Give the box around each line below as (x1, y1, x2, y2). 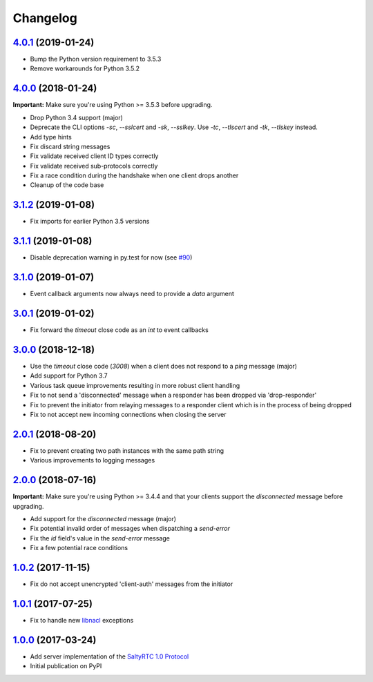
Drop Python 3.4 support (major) (30, 113, 124, 121)
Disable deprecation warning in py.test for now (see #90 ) (30, 253, 193, 262)
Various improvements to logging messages (30, 456, 155, 465)
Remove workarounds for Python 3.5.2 (30, 64, 140, 72)
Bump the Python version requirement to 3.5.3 (30, 55, 162, 64)
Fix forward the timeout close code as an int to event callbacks (30, 326, 209, 334)
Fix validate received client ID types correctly (30, 152, 159, 160)
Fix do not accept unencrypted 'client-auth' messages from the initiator (30, 580, 233, 588)
